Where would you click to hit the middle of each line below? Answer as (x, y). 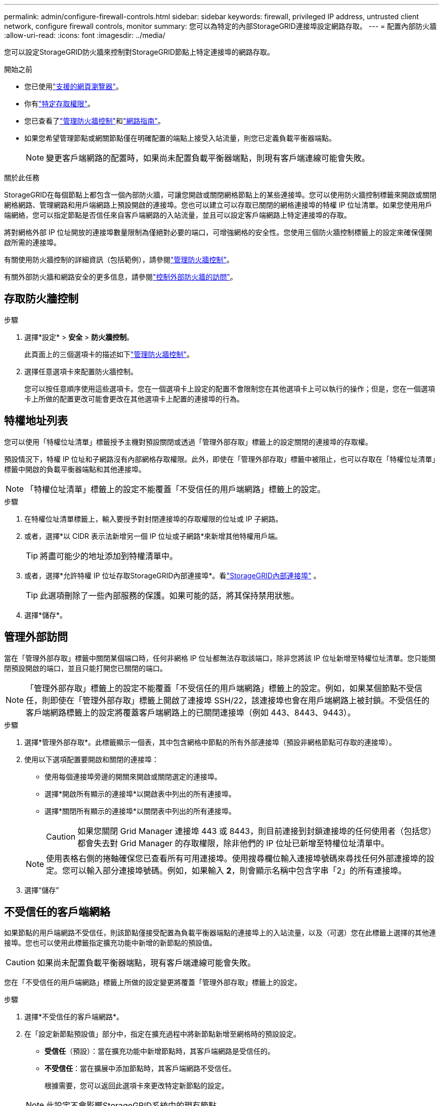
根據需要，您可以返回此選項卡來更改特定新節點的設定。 (137, 1086)
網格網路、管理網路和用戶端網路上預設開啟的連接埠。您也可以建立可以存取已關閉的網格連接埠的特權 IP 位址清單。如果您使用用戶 (218, 205)
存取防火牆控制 (41, 299)
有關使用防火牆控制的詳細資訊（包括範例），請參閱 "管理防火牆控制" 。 (119, 260)
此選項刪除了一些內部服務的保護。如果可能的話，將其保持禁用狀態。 (170, 595)
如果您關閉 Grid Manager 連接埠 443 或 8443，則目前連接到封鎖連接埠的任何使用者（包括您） (257, 831)
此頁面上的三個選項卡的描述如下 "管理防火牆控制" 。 (109, 354)
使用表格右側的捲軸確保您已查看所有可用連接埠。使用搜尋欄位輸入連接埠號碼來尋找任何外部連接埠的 (236, 858)
